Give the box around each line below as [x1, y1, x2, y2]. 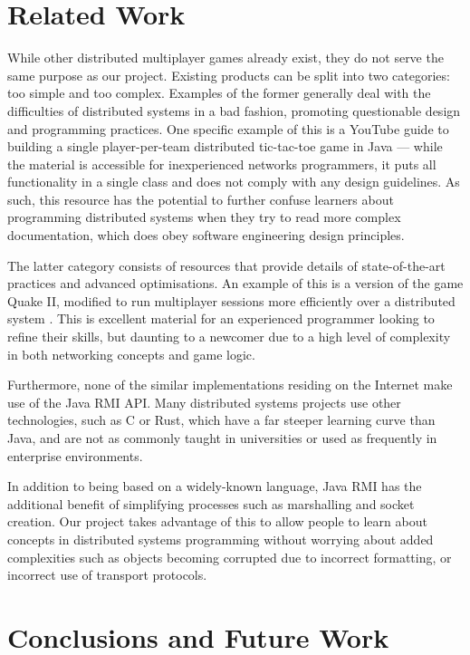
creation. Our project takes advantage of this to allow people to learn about [7, 512, 427, 531]
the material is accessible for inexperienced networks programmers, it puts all [7, 154, 436, 173]
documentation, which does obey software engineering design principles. [7, 226, 405, 245]
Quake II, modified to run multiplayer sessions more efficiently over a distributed [7, 291, 456, 310]
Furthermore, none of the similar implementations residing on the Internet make [7, 375, 453, 394]
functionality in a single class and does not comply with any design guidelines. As [7, 172, 460, 191]
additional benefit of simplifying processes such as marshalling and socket [7, 494, 415, 513]
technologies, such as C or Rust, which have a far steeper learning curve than [7, 410, 436, 429]
